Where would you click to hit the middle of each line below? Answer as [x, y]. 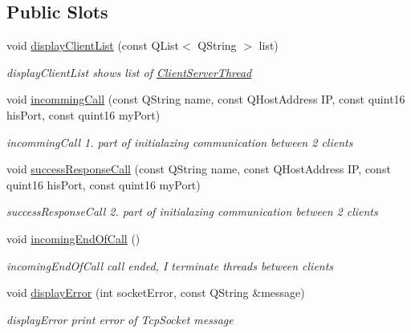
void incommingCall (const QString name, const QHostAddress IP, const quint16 [206, 99]
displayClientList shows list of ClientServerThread [129, 72]
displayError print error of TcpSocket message [120, 319]
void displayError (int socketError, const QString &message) [156, 292]
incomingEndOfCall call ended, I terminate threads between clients [170, 265]
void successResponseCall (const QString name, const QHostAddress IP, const [199, 169]
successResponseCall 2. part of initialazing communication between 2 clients [192, 211]
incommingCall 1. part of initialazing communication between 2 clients [180, 142]
